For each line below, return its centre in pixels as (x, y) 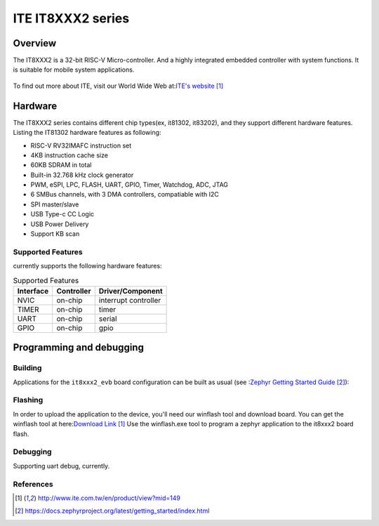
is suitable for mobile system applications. (74, 70)
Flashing (28, 400)
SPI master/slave (55, 204)
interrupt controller (130, 300)
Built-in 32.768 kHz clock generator (82, 175)
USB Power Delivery (60, 224)
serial (108, 318)
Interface (33, 291)
